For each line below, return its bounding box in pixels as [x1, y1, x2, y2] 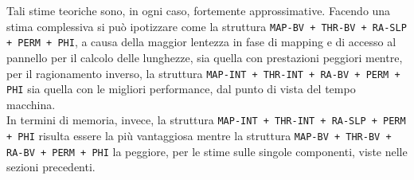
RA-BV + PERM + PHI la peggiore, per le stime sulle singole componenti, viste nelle [6, 143, 408, 159]
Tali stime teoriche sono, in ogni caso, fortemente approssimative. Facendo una [6, 2, 391, 18]
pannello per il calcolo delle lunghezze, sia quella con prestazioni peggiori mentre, [6, 49, 403, 65]
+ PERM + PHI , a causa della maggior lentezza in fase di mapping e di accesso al [6, 33, 396, 50]
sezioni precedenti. [6, 158, 96, 175]
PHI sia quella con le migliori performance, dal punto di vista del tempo [6, 80, 356, 97]
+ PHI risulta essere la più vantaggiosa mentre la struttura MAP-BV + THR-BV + [6, 127, 392, 144]
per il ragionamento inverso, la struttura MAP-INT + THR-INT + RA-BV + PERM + [6, 65, 400, 81]
